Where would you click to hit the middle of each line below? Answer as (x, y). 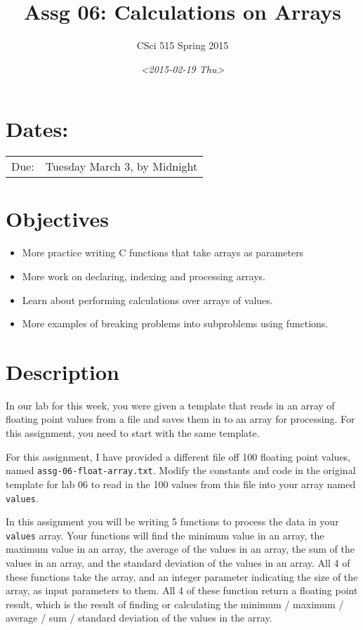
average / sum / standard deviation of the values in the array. (139, 618)
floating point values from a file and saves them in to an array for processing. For (180, 419)
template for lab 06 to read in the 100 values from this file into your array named (181, 484)
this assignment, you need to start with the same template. (133, 433)
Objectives (57, 219)
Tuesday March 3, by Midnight (121, 166)
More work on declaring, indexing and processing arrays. (144, 276)
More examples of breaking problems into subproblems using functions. (175, 323)
